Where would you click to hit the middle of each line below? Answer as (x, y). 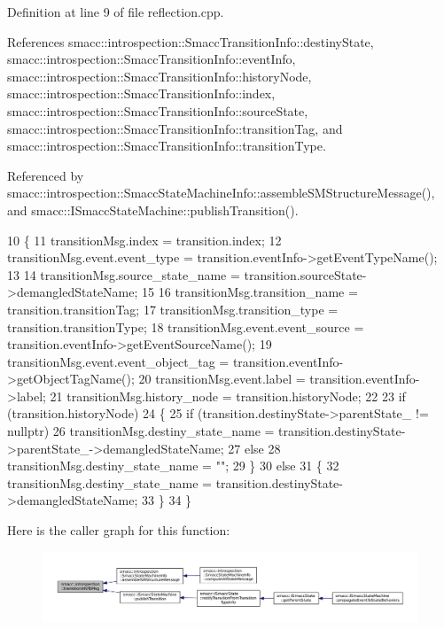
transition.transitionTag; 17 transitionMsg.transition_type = (173, 309)
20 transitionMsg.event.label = (222, 379)
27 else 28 (254, 448)
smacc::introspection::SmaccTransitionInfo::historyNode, (160, 76)
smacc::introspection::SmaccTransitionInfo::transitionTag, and (175, 128)
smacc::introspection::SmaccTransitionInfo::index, (141, 93)
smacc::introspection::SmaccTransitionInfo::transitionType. (167, 146)
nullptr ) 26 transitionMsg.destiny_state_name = (141, 431)
